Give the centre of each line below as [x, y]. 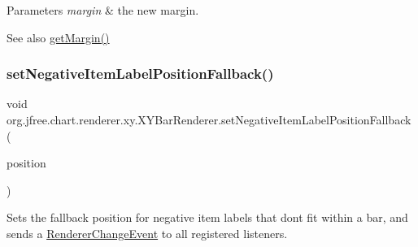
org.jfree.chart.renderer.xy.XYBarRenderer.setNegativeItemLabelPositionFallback [209, 119]
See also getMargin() [58, 37]
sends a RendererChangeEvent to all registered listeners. [147, 233]
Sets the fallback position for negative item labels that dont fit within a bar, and [207, 217]
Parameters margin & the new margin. [103, 10]
